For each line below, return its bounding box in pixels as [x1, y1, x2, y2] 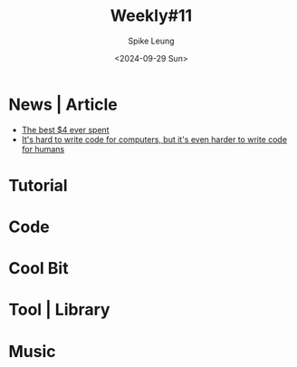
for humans [21, 143, 65, 154]
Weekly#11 [110, 5, 193, 26]
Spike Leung [128, 35, 175, 46]
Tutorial [8, 175, 69, 196]
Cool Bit [8, 258, 69, 279]
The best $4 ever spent [21, 124, 110, 135]
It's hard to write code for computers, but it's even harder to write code [21, 133, 287, 145]
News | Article [8, 94, 119, 114]
